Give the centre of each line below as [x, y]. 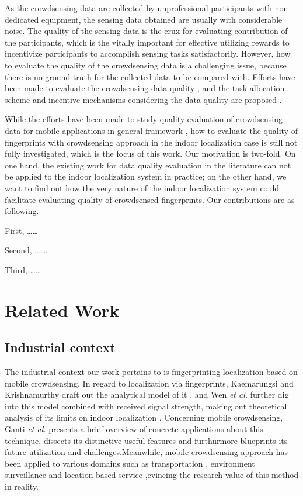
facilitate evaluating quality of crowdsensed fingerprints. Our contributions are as [150, 199]
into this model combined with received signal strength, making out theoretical [146, 406]
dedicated [22, 19]
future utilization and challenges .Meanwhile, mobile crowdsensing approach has [147, 452]
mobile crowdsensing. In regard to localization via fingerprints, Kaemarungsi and [149, 383]
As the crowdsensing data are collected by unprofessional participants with [138, 8]
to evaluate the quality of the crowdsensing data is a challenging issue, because [146, 65]
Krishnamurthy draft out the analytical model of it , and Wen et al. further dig [147, 395]
